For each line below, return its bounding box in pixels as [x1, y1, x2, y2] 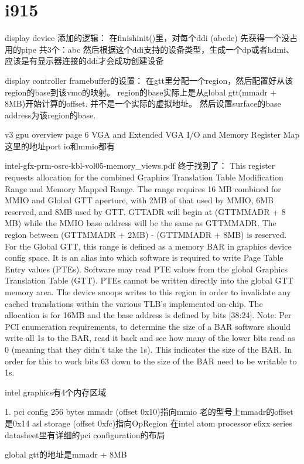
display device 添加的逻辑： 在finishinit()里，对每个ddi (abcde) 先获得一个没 [5, 32, 290, 44]
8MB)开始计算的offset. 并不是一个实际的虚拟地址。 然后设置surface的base [5, 97, 281, 110]
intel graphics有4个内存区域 [5, 385, 107, 398]
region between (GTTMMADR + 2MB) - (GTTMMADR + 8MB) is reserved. [5, 228, 287, 241]
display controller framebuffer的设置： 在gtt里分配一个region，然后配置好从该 [5, 74, 293, 86]
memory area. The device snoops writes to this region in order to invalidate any [5, 286, 291, 298]
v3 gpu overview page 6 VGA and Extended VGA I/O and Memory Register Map [5, 128, 300, 141]
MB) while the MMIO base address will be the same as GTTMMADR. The [5, 217, 276, 229]
